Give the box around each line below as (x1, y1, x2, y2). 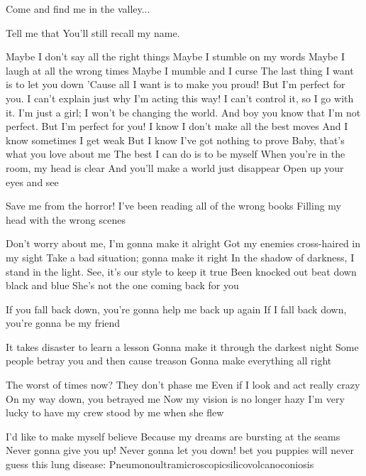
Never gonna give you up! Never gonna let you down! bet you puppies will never (6, 443, 354, 458)
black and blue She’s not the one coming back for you (6, 278, 239, 293)
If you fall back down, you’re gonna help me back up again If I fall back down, (6, 301, 347, 316)
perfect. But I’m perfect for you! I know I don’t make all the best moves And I (6, 119, 348, 134)
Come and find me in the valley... (6, 1, 150, 16)
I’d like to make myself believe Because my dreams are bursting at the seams (6, 428, 340, 443)
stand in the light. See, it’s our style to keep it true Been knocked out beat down (6, 264, 357, 278)
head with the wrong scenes (6, 212, 126, 227)
